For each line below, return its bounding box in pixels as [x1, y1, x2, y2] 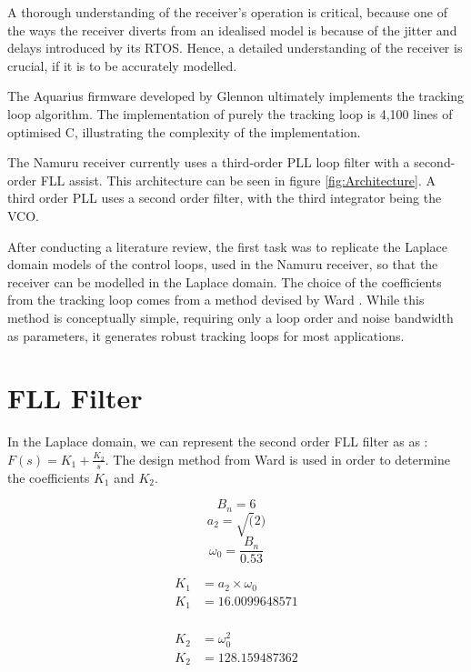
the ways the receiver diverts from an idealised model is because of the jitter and [7, 20, 457, 39]
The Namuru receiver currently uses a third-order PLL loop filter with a [7, 153, 410, 172]
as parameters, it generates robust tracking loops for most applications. [7, 326, 405, 345]
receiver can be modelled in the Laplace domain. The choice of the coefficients [7, 272, 442, 291]
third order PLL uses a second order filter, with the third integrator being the [7, 188, 442, 207]
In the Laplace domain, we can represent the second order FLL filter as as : [7, 432, 428, 451]
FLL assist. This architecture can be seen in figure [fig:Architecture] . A [40, 170, 436, 189]
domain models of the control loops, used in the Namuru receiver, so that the [7, 255, 438, 274]
